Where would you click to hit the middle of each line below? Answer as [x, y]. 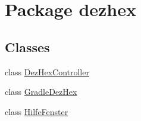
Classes [27, 47]
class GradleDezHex [41, 92]
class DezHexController [47, 71]
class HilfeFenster [37, 111]
